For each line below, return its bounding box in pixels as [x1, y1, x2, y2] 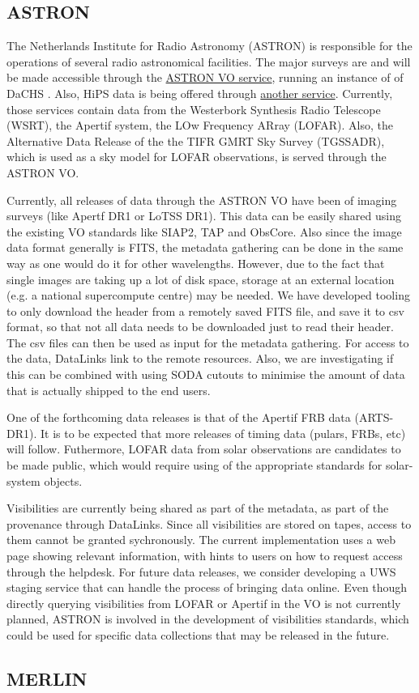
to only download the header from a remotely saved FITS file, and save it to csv [6, 302, 404, 319]
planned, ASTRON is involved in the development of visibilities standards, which [6, 610, 409, 627]
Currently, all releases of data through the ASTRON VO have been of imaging [6, 191, 397, 208]
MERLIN [6, 665, 88, 691]
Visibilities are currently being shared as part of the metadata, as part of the [6, 500, 389, 517]
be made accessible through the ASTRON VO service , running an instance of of [6, 69, 404, 86]
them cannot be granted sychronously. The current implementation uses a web [6, 531, 395, 548]
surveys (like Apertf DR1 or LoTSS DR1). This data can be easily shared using [6, 207, 401, 224]
